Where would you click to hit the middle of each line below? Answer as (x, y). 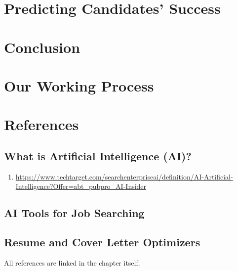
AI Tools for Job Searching (74, 213)
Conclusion (42, 47)
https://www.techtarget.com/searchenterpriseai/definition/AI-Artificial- (124, 176)
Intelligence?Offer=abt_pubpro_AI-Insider (81, 186)
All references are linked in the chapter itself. (72, 262)
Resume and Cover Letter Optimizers (102, 242)
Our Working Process (79, 85)
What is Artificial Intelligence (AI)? (98, 156)
